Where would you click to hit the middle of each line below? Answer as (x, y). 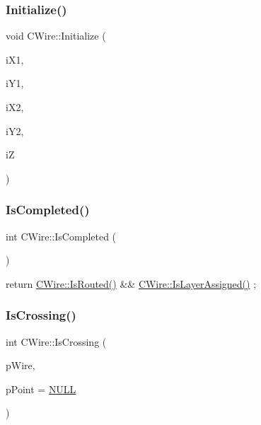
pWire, (21, 365)
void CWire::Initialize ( (56, 36)
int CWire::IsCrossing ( (56, 341)
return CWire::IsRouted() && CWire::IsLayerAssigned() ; (131, 283)
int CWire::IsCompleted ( (61, 236)
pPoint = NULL (41, 389)
